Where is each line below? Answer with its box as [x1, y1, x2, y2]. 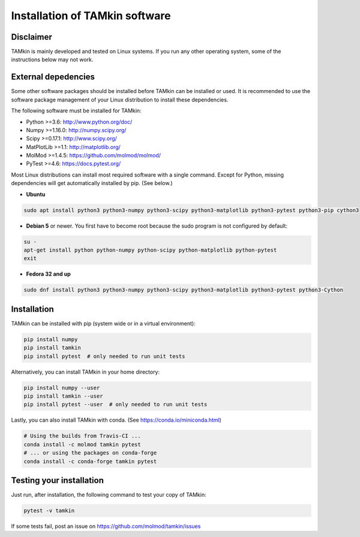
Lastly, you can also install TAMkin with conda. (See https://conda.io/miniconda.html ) [11, 416, 222, 423]
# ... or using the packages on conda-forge [23, 449, 157, 457]
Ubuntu [26, 190, 46, 198]
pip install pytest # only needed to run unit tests [23, 353, 185, 360]
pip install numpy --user [23, 384, 100, 391]
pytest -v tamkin [23, 508, 75, 514]
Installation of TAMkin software [11, 9, 171, 22]
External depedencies [11, 72, 95, 82]
